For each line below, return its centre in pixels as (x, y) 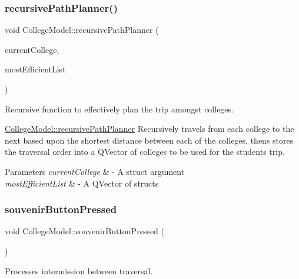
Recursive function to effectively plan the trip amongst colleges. (119, 109)
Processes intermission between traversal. (79, 270)
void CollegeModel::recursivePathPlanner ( (82, 30)
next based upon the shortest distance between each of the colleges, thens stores (149, 140)
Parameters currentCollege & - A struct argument (95, 171)
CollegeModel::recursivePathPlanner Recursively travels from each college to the (149, 129)
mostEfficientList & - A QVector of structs (82, 183)
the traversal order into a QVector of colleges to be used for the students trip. (145, 152)
